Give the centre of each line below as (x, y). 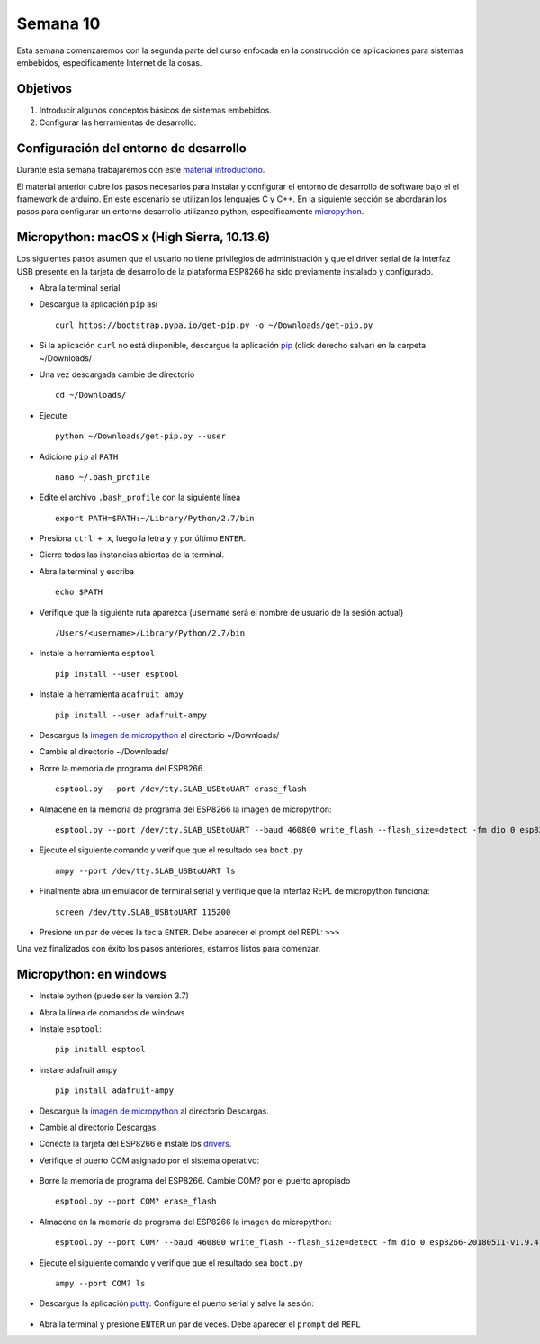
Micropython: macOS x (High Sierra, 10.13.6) (143, 237)
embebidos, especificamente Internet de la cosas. (109, 62)
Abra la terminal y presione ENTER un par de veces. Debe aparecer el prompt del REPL (200, 1324)
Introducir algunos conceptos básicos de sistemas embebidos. (155, 110)
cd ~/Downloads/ (91, 395)
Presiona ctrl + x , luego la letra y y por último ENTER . (143, 538)
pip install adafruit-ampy (115, 1091)
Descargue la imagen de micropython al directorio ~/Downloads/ (159, 735)
